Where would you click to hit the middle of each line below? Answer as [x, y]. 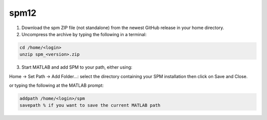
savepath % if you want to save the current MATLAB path [90, 105]
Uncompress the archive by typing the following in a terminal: [84, 34]
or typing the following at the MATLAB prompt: [56, 85]
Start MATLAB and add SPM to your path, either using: [77, 67]
